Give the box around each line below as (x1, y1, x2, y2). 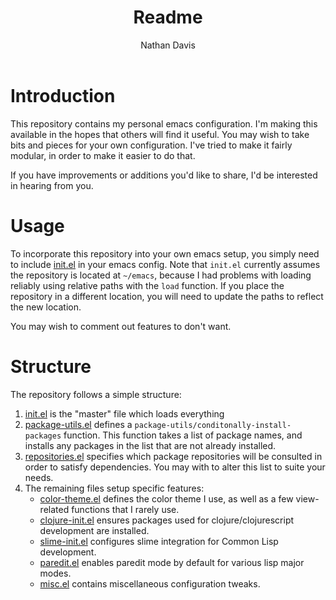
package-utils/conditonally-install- (134, 420, 292, 430)
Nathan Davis (140, 39, 196, 51)
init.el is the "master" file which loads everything (24, 407, 225, 420)
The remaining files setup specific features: (24, 482, 205, 494)
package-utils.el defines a (24, 418, 133, 430)
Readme (133, 6, 203, 29)
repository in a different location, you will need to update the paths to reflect (10, 290, 324, 302)
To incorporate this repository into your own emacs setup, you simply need (10, 247, 320, 260)
